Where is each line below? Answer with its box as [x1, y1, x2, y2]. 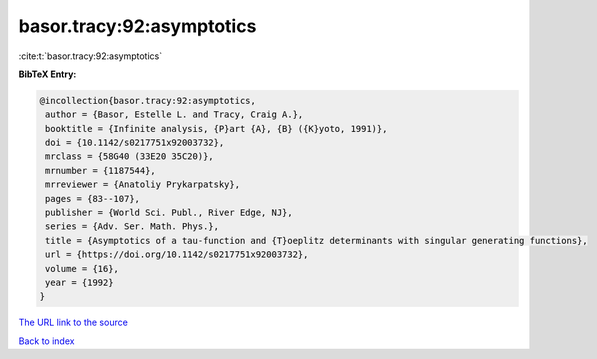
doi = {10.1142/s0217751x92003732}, [45, 137, 225, 149]
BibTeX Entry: [18, 68, 77, 80]
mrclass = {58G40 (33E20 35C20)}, [45, 151, 214, 162]
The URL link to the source [18, 316, 129, 329]
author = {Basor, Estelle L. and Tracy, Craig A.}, [45, 109, 304, 120]
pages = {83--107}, [45, 193, 140, 204]
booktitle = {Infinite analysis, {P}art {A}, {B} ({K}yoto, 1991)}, [45, 123, 388, 134]
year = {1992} [45, 277, 114, 288]
